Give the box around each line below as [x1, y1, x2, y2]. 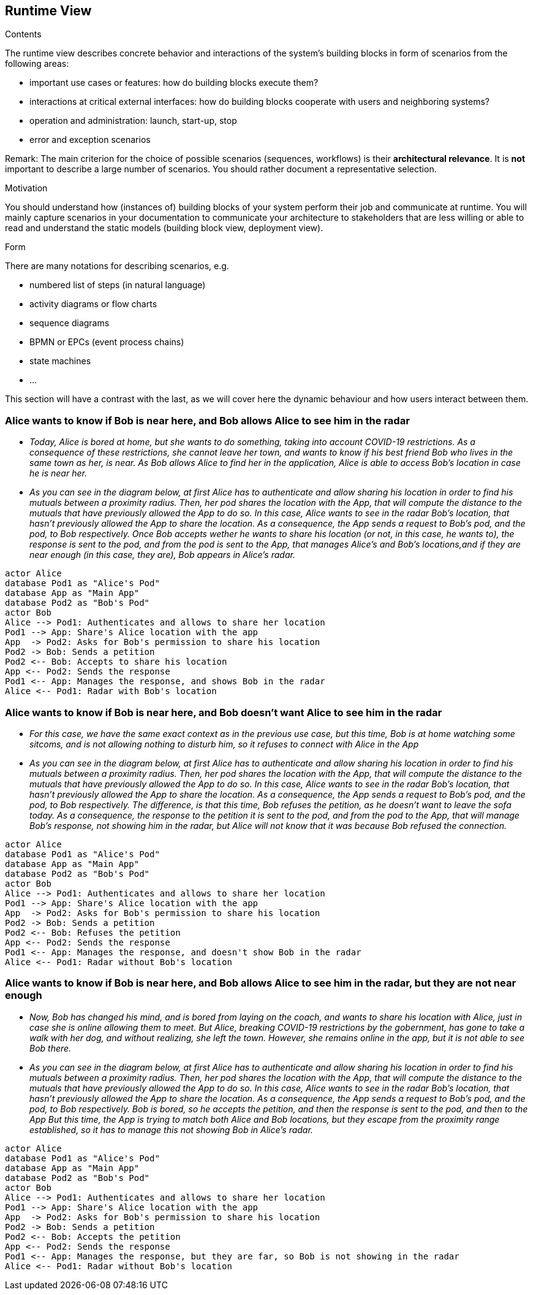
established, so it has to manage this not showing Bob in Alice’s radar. [29, 1124, 313, 1135]
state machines [29, 356, 91, 367]
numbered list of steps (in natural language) [29, 280, 206, 291]
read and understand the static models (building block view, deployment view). [5, 223, 323, 234]
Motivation [5, 183, 48, 194]
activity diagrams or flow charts [29, 299, 157, 310]
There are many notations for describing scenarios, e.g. [5, 261, 229, 272]
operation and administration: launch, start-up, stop [29, 115, 237, 126]
